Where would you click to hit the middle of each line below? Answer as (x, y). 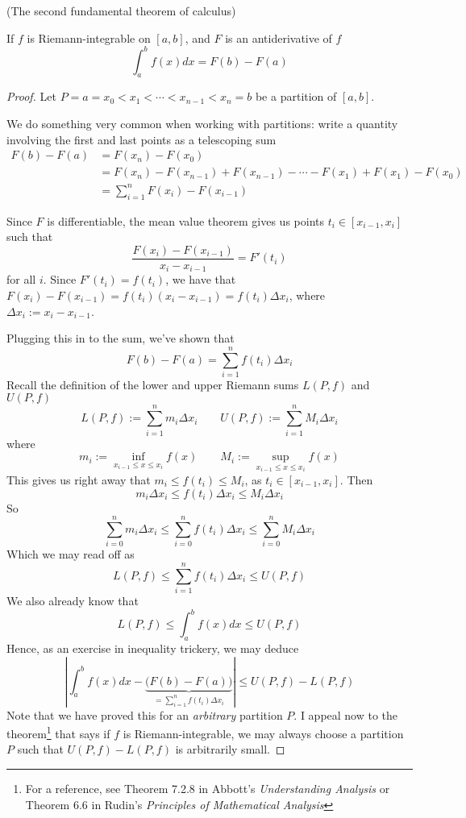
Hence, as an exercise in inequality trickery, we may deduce (153, 648)
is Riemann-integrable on (89, 37)
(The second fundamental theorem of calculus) (121, 10)
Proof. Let (31, 96)
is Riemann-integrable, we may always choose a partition (263, 733)
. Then (356, 480)
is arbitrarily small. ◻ (230, 749)
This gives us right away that (79, 480)
